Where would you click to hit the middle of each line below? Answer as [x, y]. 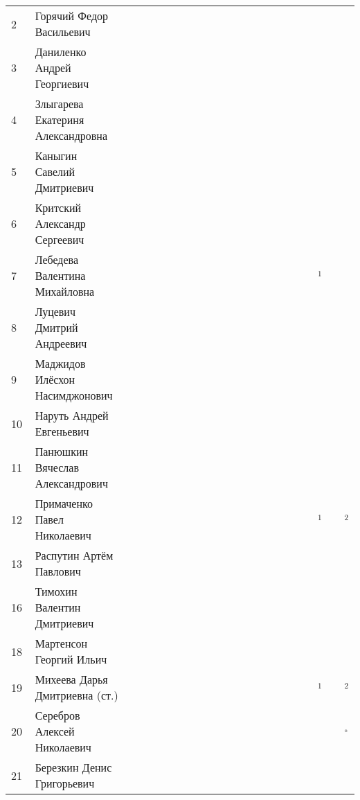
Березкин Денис [73, 767]
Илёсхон [55, 379]
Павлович [58, 571]
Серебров [57, 715]
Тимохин [56, 591]
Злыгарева [59, 104]
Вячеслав [57, 467]
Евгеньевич [62, 431]
